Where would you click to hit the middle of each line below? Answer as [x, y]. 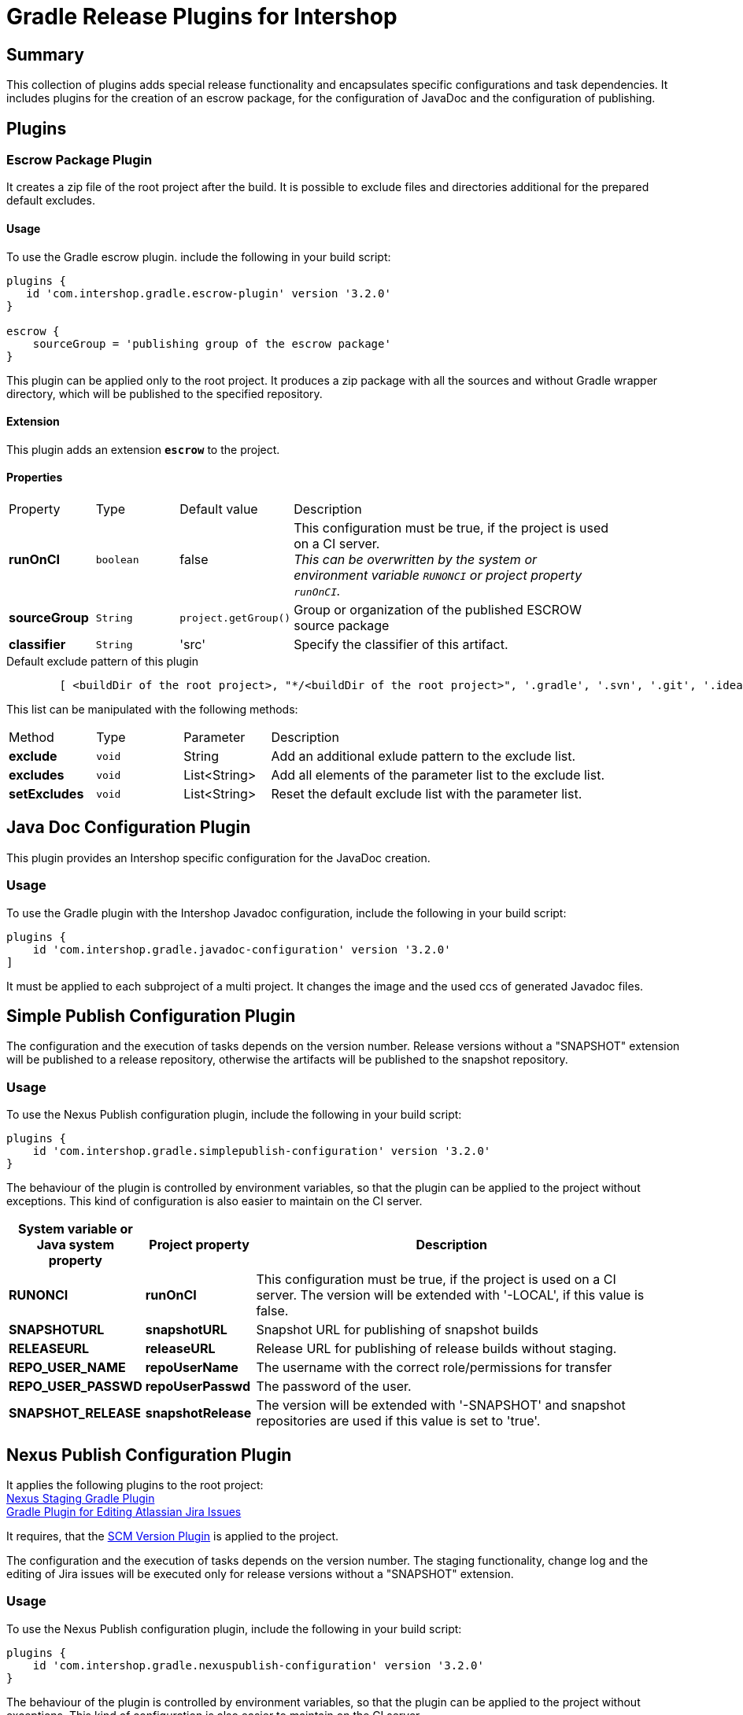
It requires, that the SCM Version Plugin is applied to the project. [173, 1536]
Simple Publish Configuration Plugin [151, 1016]
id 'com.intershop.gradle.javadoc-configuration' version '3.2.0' [242, 949]
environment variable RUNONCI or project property [438, 575]
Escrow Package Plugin [79, 160]
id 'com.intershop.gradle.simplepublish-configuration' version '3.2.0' [262, 1151]
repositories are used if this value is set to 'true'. [398, 1421]
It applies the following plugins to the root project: [135, 1485]
